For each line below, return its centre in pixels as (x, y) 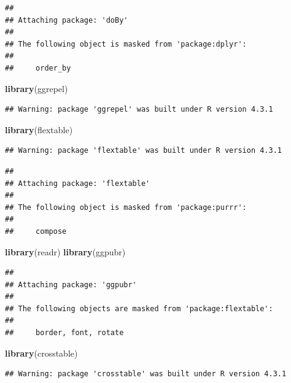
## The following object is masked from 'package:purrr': (126, 207)
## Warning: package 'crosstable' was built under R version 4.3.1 (146, 374)
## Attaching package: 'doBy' (67, 20)
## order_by (38, 68)
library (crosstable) (41, 353)
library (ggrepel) (37, 88)
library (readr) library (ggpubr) (65, 251)
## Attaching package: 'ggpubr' (71, 284)
